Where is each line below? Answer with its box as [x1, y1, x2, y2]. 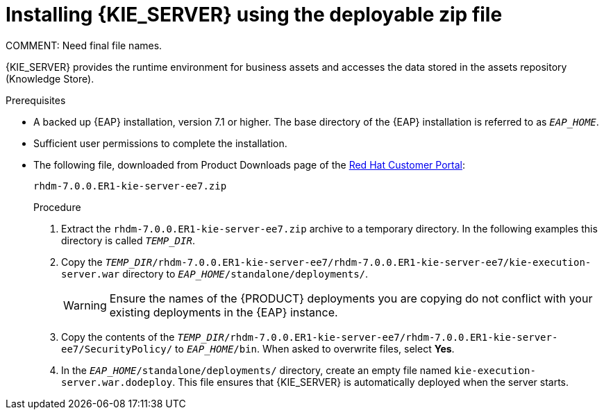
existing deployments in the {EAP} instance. [109, 305, 338, 319]
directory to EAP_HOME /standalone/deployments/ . [122, 267, 369, 280]
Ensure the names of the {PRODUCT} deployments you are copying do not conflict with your [109, 291, 593, 305]
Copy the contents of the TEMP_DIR [61, 330, 224, 343]
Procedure [33, 201, 81, 213]
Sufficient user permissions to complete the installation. [33, 137, 287, 149]
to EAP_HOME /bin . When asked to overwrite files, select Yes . [175, 342, 455, 355]
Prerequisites [6, 94, 66, 106]
